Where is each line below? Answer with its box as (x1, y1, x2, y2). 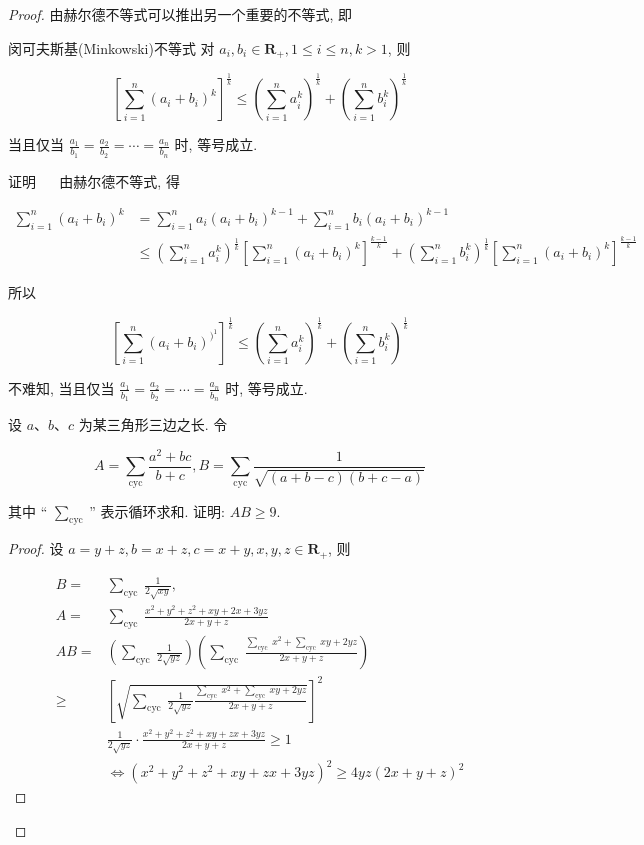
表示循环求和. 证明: (100, 500, 226, 521)
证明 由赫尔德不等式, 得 (8, 170, 180, 191)
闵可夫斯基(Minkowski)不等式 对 (8, 37, 215, 58)
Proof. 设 (8, 538, 64, 559)
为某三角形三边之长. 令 (78, 414, 228, 435)
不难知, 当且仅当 (8, 377, 115, 398)
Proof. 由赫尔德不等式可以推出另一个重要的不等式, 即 (8, 4, 353, 24)
